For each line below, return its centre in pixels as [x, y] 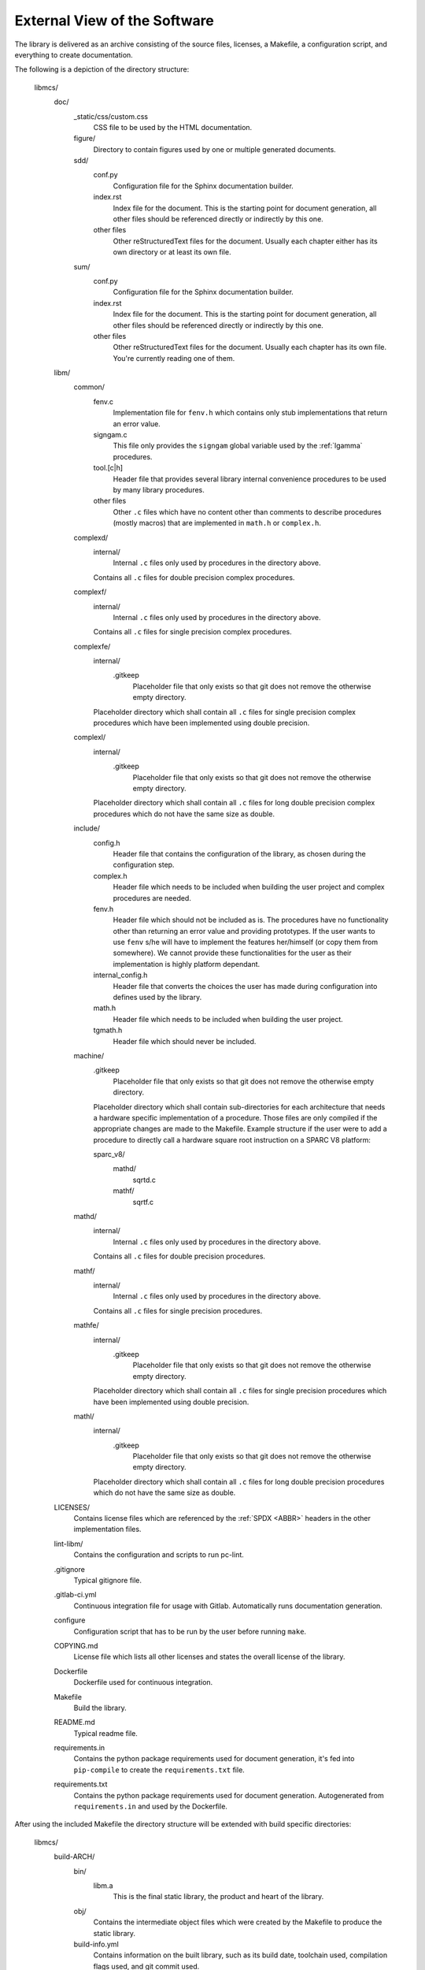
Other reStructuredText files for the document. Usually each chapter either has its [245, 241]
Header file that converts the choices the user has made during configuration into [245, 986]
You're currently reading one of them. [174, 358]
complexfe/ [92, 646]
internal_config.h [120, 975]
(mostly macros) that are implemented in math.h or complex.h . [217, 523]
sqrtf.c [143, 1202]
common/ [89, 387]
